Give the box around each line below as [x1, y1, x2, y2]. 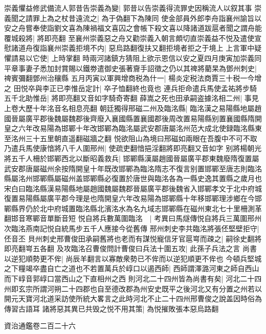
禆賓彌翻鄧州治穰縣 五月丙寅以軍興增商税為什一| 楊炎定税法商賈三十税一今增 [4, 73, 262, 83]
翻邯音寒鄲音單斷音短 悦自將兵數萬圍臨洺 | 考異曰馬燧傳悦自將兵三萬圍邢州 [4, 213, 262, 224]
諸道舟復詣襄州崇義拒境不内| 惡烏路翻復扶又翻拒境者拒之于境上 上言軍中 [11, 42, 255, 53]
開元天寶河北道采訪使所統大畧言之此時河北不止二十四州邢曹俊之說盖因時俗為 [4, 293, 262, 304]
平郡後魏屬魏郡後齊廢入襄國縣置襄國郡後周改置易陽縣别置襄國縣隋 [32, 113, 255, 123]
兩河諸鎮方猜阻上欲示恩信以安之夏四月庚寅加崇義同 [90, 52, 262, 63]
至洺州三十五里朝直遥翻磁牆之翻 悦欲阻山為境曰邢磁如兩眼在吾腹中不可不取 [4, 132, 257, 143]
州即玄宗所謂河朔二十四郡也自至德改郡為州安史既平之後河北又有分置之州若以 [4, 283, 262, 294]
